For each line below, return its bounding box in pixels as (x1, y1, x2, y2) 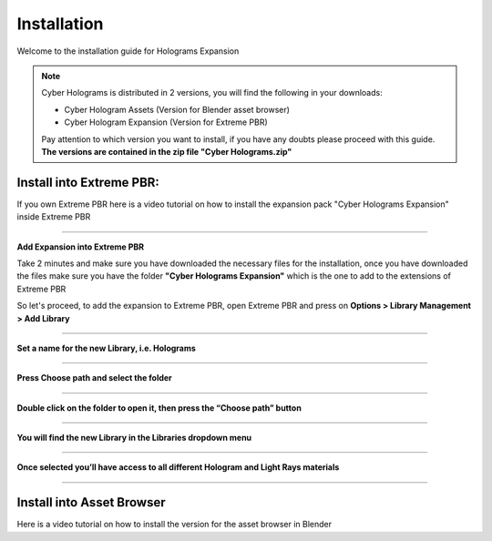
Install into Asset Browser (16, 495, 166, 510)
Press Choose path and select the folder (16, 373, 172, 383)
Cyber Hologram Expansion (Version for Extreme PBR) (64, 117, 268, 128)
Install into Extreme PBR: (16, 174, 159, 190)
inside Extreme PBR (16, 211, 91, 222)
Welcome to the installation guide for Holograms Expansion (16, 46, 240, 56)
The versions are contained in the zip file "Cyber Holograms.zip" (41, 146, 292, 157)
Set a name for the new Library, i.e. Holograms (16, 342, 196, 353)
